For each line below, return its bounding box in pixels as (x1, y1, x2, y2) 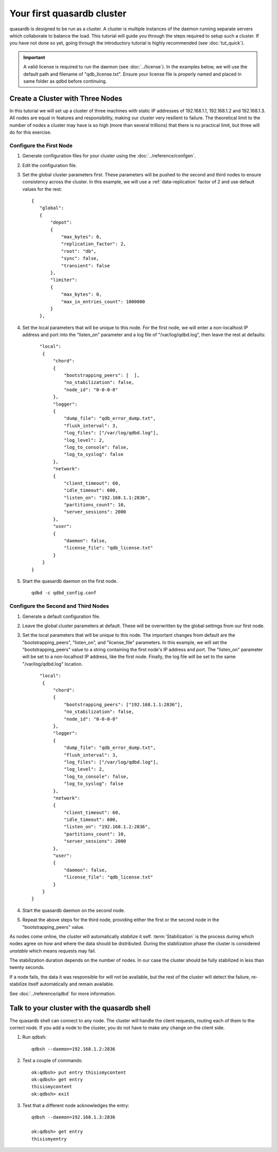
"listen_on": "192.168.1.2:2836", (64, 824, 151, 830)
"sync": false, (61, 255, 100, 262)
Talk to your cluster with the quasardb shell (9, 1004, 151, 1013)
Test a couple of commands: (22, 1057, 83, 1064)
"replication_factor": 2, (61, 241, 127, 247)
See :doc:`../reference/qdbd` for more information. (9, 990, 116, 997)
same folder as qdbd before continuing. (23, 78, 107, 84)
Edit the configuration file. (22, 162, 77, 168)
